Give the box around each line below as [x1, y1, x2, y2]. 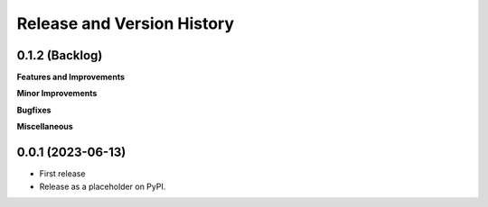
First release [39, 168, 86, 179]
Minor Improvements [16, 88, 98, 99]
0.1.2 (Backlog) [16, 48, 103, 63]
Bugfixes [16, 104, 52, 115]
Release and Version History [16, 13, 235, 33]
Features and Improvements [16, 72, 126, 83]
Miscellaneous [16, 121, 74, 132]
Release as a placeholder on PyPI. [39, 181, 166, 192]
